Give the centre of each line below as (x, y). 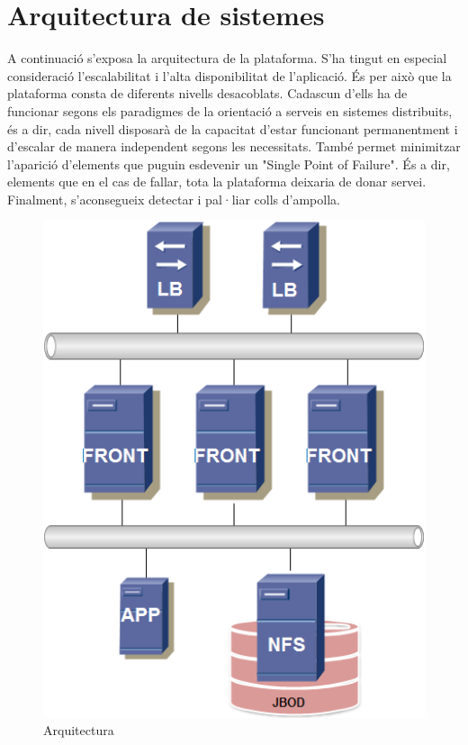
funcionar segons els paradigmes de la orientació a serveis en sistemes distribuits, (230, 110)
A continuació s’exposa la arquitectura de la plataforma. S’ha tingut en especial (227, 58)
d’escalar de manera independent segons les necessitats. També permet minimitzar (234, 146)
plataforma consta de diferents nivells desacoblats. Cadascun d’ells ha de (207, 93)
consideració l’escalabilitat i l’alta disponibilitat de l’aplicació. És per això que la (229, 75)
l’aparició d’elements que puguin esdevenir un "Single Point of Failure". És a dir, (229, 164)
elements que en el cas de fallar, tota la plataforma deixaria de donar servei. (217, 182)
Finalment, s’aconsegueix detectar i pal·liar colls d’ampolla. (174, 199)
